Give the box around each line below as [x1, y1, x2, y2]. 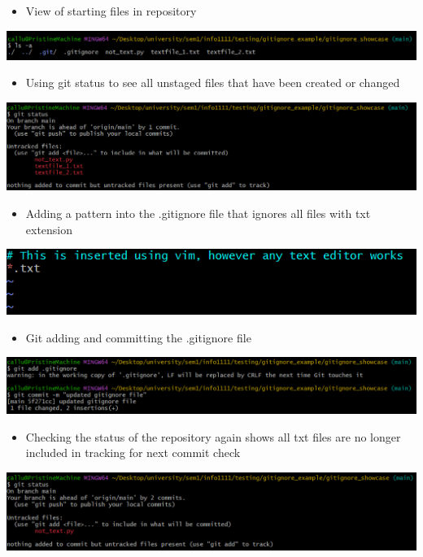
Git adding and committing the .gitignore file [25, 329, 251, 346]
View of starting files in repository [25, 2, 197, 19]
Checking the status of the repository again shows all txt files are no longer [25, 428, 401, 445]
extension [25, 220, 73, 237]
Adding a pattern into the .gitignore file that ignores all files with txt [25, 205, 371, 222]
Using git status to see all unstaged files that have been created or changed [25, 74, 400, 91]
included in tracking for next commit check [25, 444, 241, 461]
